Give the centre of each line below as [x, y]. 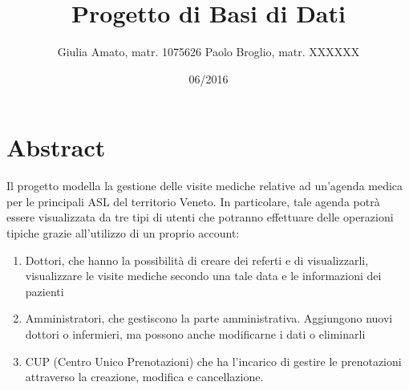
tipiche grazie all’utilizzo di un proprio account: [123, 233]
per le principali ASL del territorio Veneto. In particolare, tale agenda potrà [193, 201]
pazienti [45, 291]
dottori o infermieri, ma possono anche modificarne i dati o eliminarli [195, 334]
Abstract [56, 147]
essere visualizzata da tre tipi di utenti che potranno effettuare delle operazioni [200, 217]
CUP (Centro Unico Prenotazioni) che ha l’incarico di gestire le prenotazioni [213, 361]
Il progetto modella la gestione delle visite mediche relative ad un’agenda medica [205, 186]
